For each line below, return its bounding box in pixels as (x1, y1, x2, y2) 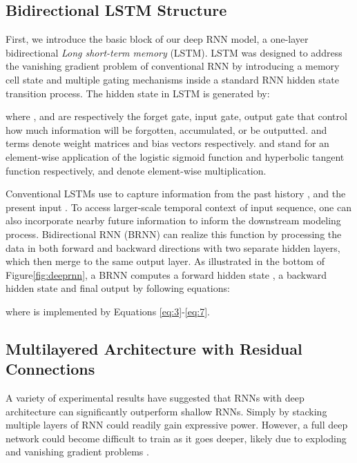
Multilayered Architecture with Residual (6, 337, 302, 359)
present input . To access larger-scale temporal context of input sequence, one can (6, 199, 351, 214)
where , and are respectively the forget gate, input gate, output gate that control (6, 109, 347, 124)
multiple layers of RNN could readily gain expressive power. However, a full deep (6, 417, 348, 432)
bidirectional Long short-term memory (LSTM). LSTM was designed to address (6, 45, 342, 59)
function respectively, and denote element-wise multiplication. (6, 163, 267, 177)
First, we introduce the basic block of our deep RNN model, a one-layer (6, 32, 309, 46)
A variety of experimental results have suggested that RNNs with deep (6, 391, 305, 405)
